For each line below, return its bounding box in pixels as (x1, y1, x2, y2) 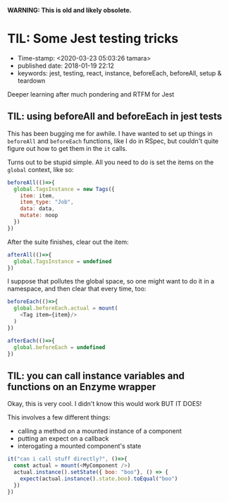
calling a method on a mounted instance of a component (17, 427, 182, 436)
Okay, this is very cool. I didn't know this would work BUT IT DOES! (7, 400, 202, 408)
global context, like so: (7, 165, 74, 173)
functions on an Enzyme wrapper (7, 381, 156, 393)
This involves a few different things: (7, 413, 111, 422)
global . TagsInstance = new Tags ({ (13, 185, 115, 192)
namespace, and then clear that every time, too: (7, 285, 147, 293)
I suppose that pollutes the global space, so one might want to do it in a (7, 277, 215, 286)
